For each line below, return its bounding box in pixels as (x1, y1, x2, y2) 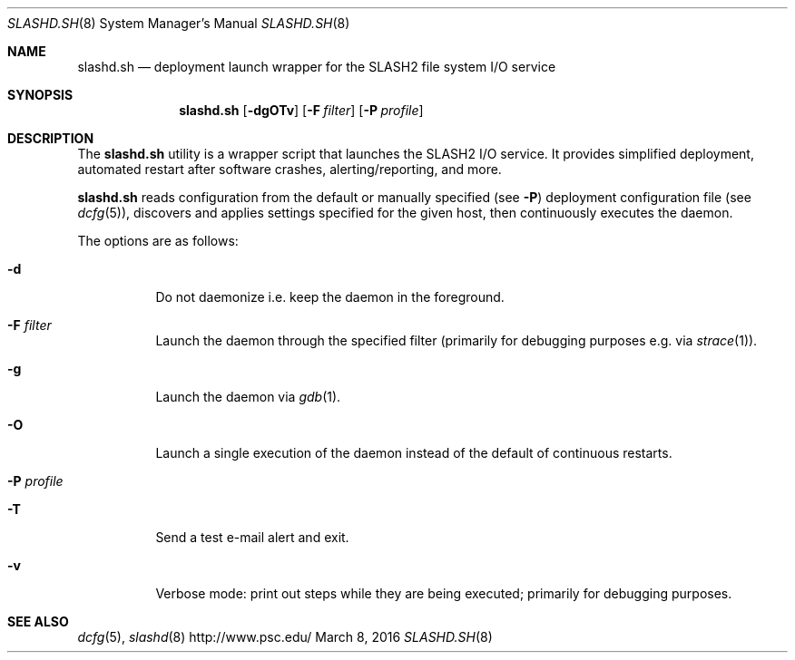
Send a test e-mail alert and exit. (155, 529, 349, 545)
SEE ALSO (7, 614, 69, 629)
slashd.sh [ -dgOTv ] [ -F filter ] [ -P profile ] (179, 102, 424, 118)
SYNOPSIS (7, 87, 74, 102)
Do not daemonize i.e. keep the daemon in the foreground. (155, 289, 505, 305)
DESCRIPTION (7, 131, 94, 146)
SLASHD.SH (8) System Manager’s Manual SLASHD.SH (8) (7, 15, 350, 31)
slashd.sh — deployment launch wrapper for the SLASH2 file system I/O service (77, 59, 556, 74)
